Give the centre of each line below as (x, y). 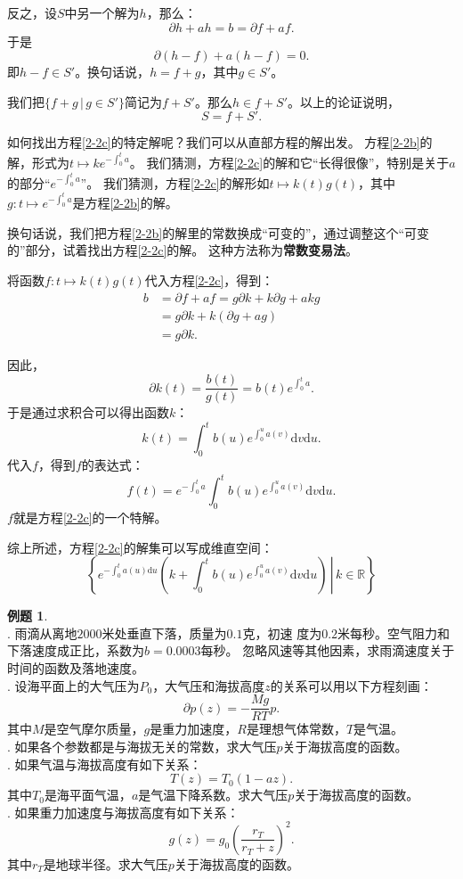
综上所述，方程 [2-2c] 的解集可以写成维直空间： (140, 547)
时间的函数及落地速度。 (76, 668)
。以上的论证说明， (344, 101)
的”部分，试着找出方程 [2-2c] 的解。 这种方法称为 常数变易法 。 (183, 250)
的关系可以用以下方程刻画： (351, 685)
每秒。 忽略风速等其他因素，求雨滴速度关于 (328, 650)
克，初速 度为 (282, 633)
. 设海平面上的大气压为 (73, 685)
